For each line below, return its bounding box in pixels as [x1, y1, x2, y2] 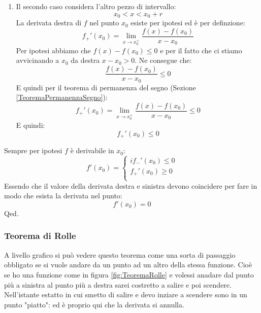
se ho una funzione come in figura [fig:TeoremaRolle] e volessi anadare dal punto [4, 269, 254, 280]
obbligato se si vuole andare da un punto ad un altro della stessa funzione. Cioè [4, 259, 252, 270]
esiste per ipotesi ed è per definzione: [130, 17, 245, 28]
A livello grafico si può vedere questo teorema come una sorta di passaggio [4, 249, 236, 260]
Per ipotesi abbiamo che [16, 45, 91, 55]
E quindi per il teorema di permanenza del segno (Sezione [16, 82, 196, 92]
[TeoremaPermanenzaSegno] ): [16, 92, 108, 102]
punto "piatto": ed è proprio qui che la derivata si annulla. [4, 299, 184, 309]
